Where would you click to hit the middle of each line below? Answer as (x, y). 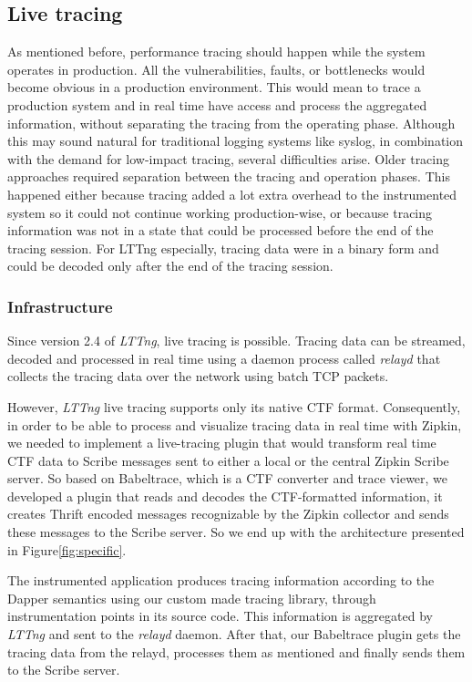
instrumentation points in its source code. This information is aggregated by (220, 616)
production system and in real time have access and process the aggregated (217, 104)
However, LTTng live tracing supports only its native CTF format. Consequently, (234, 406)
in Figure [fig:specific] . (67, 549)
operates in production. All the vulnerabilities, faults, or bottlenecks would (216, 69)
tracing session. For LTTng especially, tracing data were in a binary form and (223, 248)
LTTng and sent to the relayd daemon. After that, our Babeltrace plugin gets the (234, 634)
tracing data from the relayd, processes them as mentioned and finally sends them (236, 651)
